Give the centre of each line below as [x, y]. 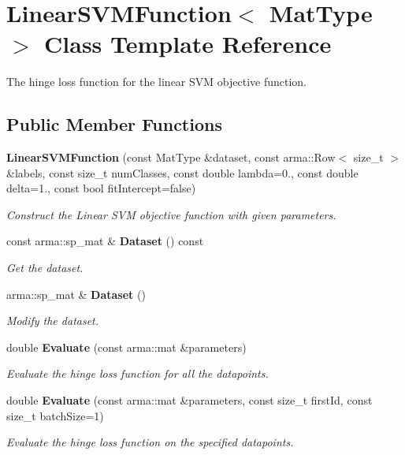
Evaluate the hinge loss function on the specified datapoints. [150, 442]
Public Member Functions [114, 124]
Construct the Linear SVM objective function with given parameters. [171, 214]
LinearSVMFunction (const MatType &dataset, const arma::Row [171, 157]
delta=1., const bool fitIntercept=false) [101, 188]
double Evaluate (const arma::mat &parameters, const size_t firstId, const [189, 400]
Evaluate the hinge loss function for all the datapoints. [137, 373]
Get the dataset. [45, 268]
